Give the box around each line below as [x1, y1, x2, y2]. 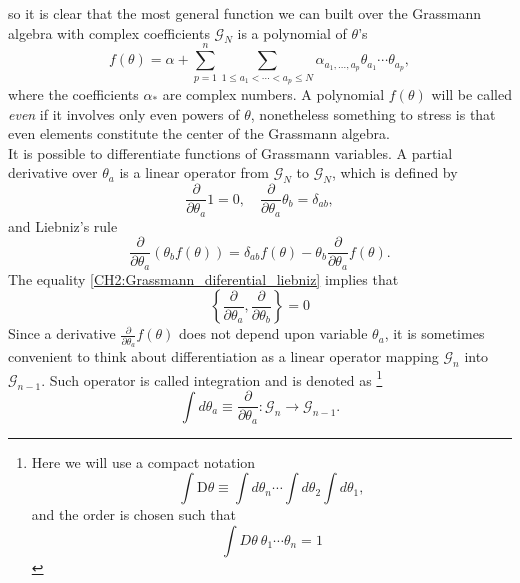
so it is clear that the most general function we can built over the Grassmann [8, 3, 482, 23]
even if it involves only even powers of [8, 103, 240, 124]
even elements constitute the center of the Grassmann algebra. [8, 123, 390, 144]
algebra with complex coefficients [8, 22, 210, 43]
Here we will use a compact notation [31, 451, 256, 472]
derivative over [8, 162, 98, 183]
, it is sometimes [384, 323, 485, 344]
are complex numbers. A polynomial [162, 83, 385, 104]
